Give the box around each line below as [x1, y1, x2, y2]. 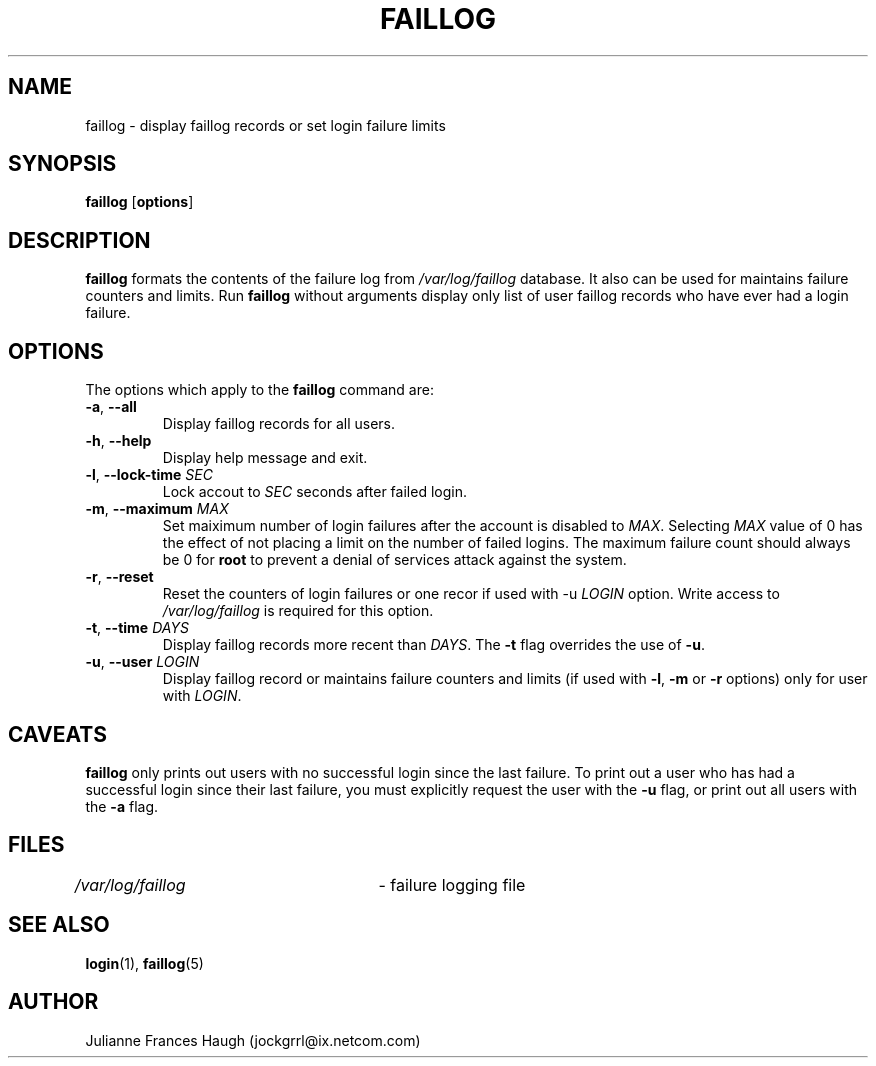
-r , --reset [85, 568, 154, 586]
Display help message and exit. [162, 449, 368, 467]
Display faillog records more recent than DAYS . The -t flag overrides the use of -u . [162, 636, 705, 654]
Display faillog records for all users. [162, 415, 396, 433]
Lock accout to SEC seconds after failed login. [162, 483, 467, 501]
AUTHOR [8, 989, 99, 1015]
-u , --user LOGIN [85, 653, 200, 671]
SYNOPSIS [8, 151, 117, 177]
